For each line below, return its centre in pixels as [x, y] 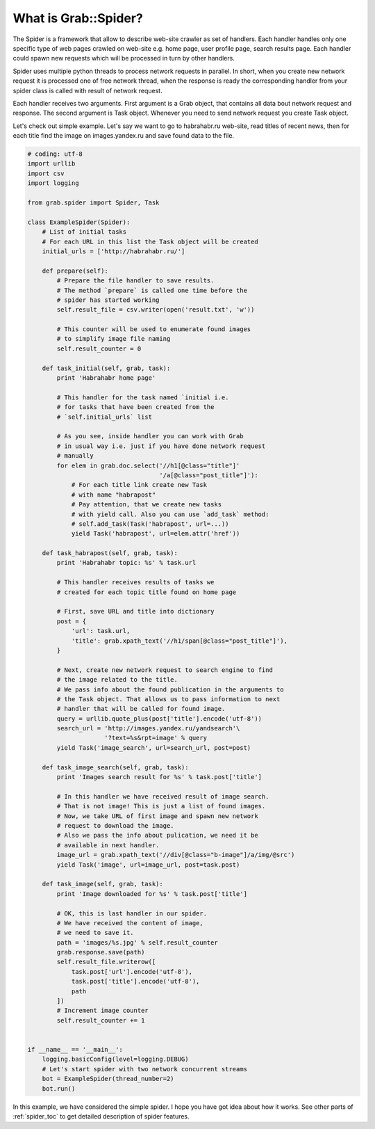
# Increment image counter [102, 1011]
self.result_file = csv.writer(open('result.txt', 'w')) [156, 310]
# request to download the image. [115, 825]
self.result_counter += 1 [101, 1020]
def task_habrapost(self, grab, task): [110, 553]
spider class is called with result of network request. [87, 90]
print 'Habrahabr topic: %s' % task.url [126, 563]
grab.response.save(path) [101, 952]
